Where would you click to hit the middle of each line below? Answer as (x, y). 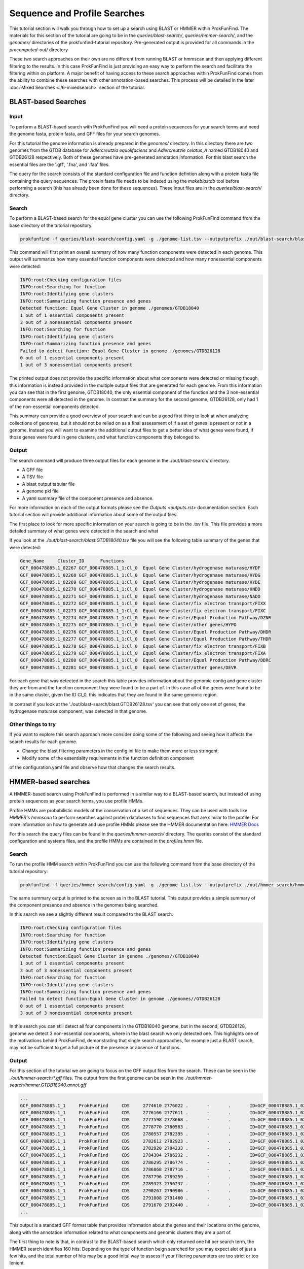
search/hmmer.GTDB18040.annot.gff (48, 1085)
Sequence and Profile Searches (77, 13)
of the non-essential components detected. (55, 407)
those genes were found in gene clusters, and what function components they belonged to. (105, 437)
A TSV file (32, 477)
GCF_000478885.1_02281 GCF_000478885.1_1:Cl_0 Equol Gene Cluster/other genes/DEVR (128, 667)
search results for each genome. (43, 742)
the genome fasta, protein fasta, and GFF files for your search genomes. (85, 134)
